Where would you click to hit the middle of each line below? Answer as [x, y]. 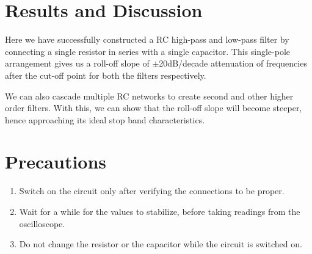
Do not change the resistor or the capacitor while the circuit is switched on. [161, 244]
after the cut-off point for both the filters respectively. [106, 75]
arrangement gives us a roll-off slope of [77, 63]
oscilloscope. [42, 223]
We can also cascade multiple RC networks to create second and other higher [149, 96]
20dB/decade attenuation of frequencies [233, 63]
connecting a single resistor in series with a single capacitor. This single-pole [148, 51]
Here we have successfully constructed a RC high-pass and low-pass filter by [147, 39]
